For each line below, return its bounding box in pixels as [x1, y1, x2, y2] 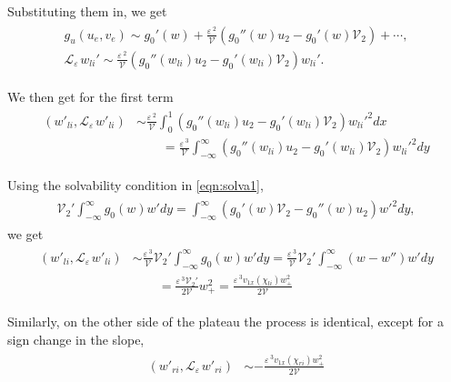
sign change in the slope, [7, 329, 145, 348]
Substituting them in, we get [7, 2, 167, 20]
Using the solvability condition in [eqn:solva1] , [7, 176, 264, 195]
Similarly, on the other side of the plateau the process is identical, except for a [7, 312, 444, 331]
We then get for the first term [7, 86, 174, 106]
